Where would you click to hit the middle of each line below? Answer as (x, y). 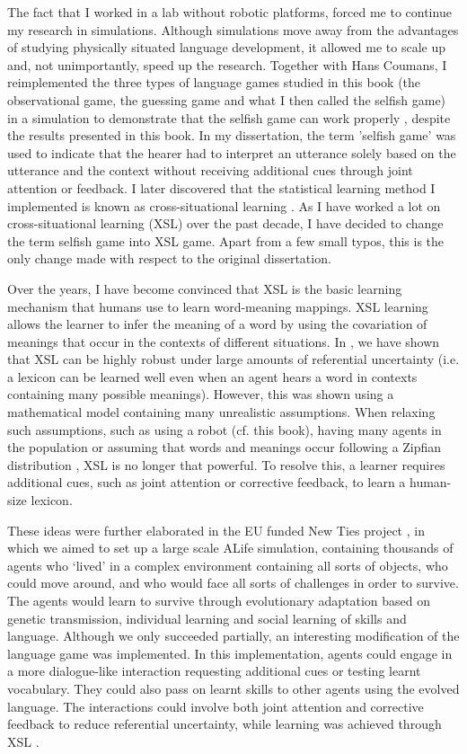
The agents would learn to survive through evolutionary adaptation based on (219, 600)
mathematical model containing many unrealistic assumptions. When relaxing (221, 412)
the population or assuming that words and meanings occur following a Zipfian (225, 447)
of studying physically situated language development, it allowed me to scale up (226, 47)
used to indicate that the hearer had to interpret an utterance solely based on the (232, 152)
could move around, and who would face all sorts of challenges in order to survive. (233, 583)
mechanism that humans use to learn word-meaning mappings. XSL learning (218, 306)
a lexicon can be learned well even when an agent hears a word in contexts (212, 376)
